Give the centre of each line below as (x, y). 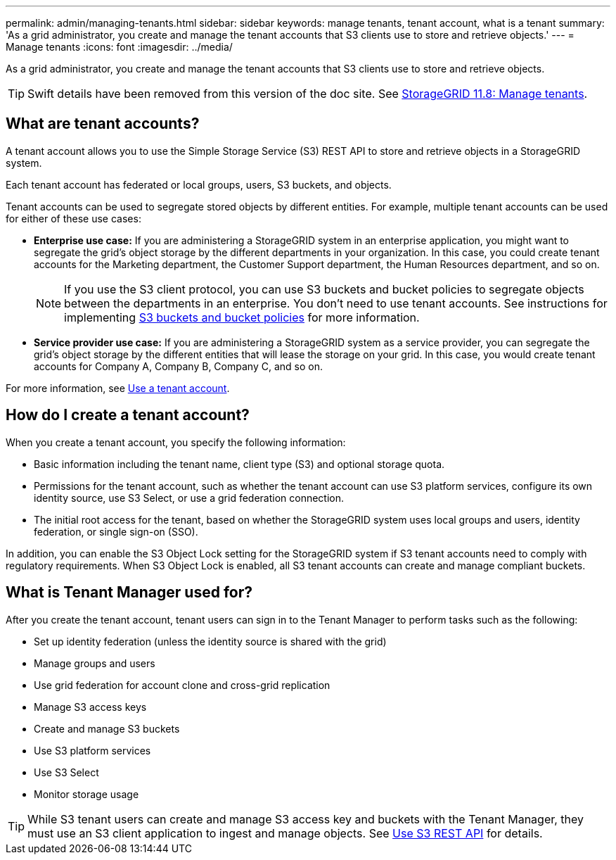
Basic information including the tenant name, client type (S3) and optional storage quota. (239, 464)
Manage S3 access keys (90, 707)
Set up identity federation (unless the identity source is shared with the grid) (210, 641)
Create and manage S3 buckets (107, 728)
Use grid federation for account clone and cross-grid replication (182, 685)
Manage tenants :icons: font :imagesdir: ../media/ (119, 47)
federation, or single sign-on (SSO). (116, 531)
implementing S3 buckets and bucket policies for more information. (242, 317)
